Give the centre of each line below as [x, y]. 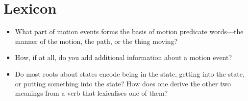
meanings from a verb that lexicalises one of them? [91, 93]
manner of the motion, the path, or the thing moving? [96, 41]
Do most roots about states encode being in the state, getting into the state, [130, 73]
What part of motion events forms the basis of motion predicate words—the [129, 31]
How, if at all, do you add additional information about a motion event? [124, 57]
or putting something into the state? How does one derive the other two [123, 83]
